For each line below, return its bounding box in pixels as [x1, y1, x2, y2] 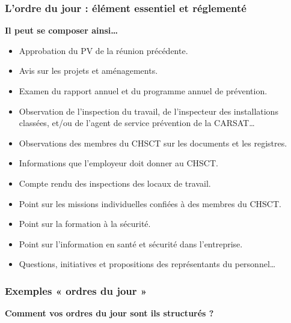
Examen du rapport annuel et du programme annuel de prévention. [19, 85, 268, 97]
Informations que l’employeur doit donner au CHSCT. [19, 157, 218, 169]
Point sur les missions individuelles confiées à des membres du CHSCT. [19, 197, 281, 210]
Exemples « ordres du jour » [5, 283, 147, 298]
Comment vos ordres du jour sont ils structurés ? [5, 307, 214, 319]
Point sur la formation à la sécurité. [19, 217, 151, 230]
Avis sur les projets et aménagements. [19, 64, 158, 77]
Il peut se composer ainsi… [5, 24, 118, 37]
